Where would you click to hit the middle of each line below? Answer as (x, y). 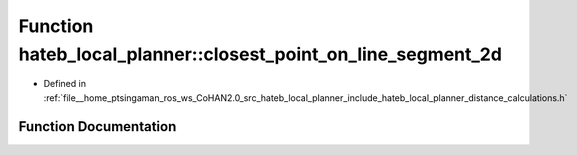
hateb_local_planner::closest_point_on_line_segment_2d (260, 54)
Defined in (65, 84)
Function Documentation (97, 126)
